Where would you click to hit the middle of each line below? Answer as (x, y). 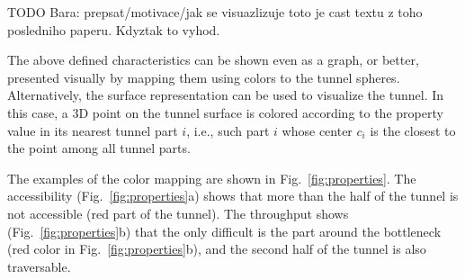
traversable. (39, 266)
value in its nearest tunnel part (93, 130)
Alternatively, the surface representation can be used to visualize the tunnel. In (226, 95)
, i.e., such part (228, 130)
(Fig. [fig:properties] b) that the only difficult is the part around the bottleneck (224, 231)
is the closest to (413, 130)
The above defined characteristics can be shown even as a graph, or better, (213, 60)
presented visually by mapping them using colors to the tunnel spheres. (204, 77)
